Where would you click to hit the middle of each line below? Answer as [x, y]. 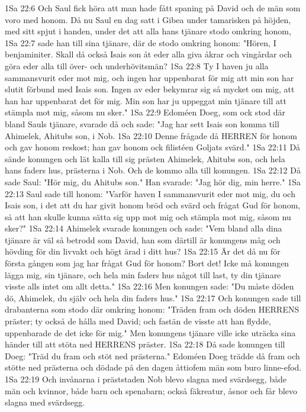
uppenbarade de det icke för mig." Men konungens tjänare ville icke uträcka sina [150, 332]
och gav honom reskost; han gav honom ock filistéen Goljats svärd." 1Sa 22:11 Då [153, 147]
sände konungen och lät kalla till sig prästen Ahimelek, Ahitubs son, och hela [145, 158]
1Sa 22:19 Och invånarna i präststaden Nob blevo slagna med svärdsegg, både [146, 379]
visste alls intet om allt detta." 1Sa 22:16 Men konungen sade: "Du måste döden [149, 286]
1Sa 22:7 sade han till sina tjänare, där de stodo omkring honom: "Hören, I [141, 42]
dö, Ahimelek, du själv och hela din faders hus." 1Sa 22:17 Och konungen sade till [153, 297]
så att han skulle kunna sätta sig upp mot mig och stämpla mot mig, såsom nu [148, 216]
